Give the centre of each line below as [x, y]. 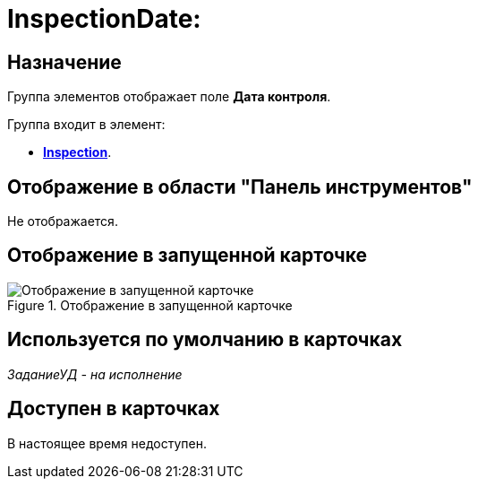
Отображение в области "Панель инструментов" [240, 187]
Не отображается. [63, 221]
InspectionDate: [104, 19]
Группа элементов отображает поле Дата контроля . [169, 97]
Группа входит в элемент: [86, 125]
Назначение [64, 62]
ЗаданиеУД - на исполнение [95, 374]
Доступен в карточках [114, 409]
